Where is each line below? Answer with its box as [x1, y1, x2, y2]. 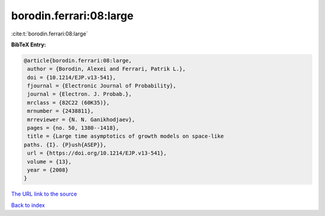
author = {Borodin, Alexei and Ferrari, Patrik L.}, [27, 66, 186, 72]
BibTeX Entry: [11, 41, 46, 48]
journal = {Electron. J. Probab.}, [27, 91, 132, 97]
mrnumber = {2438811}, [27, 108, 94, 114]
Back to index [11, 202, 45, 209]
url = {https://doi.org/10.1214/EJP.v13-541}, [27, 150, 167, 156]
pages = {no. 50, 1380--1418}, [27, 125, 120, 132]
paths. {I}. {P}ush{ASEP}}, [23, 141, 107, 148]
